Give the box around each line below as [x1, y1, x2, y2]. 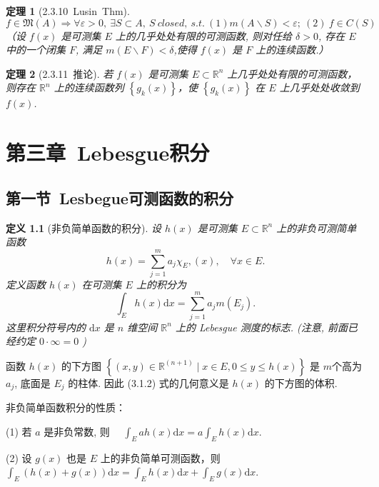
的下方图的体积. [264, 375, 338, 390]
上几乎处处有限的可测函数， [227, 66, 358, 81]
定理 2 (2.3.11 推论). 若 [6, 66, 113, 81]
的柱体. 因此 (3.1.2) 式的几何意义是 [68, 375, 229, 390]
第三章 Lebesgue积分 [6, 138, 210, 167]
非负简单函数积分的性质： [6, 400, 126, 415]
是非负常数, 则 [44, 423, 110, 438]
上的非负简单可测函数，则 [100, 450, 221, 465]
